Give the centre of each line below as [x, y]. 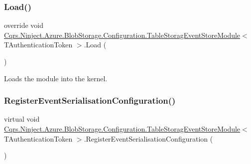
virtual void [22, 119]
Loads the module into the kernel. [56, 78]
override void [24, 25]
